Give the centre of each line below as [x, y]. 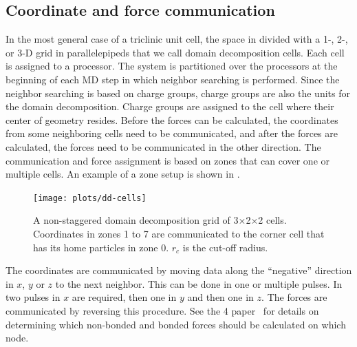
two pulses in [33, 297]
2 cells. [272, 220]
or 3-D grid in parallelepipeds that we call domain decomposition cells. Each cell [175, 52]
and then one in [220, 297]
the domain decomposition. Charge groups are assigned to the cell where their [170, 106]
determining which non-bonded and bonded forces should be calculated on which [176, 324]
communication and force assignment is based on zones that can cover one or [168, 160]
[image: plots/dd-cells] [90, 198]
